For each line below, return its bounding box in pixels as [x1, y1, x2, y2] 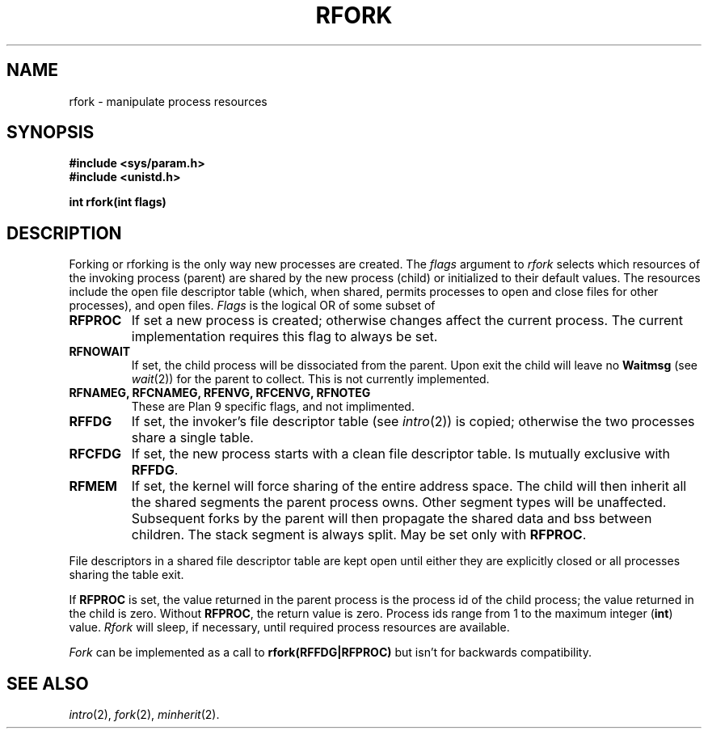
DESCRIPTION [6, 222, 122, 243]
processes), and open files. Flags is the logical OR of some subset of [69, 298, 436, 313]
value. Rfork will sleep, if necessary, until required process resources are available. [69, 620, 510, 635]
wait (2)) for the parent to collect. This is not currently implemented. [131, 372, 490, 387]
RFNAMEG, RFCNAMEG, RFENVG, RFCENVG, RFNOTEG [69, 386, 371, 400]
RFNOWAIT [69, 344, 131, 359]
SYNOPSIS [6, 122, 95, 143]
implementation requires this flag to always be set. [131, 328, 438, 345]
